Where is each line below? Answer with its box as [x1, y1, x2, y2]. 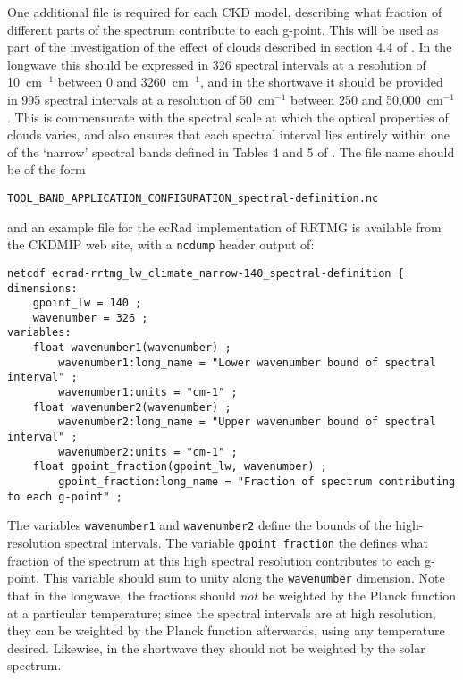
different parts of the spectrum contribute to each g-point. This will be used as [7, 20, 439, 38]
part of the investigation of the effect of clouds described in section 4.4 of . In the [7, 38, 452, 56]
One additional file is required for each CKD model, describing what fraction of [7, 3, 442, 21]
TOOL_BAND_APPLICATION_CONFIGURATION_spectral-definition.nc [7, 191, 379, 205]
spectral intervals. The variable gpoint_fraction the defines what [64, 533, 429, 551]
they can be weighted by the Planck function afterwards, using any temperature [7, 621, 445, 640]
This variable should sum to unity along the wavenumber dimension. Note [43, 568, 445, 587]
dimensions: [7, 281, 78, 295]
